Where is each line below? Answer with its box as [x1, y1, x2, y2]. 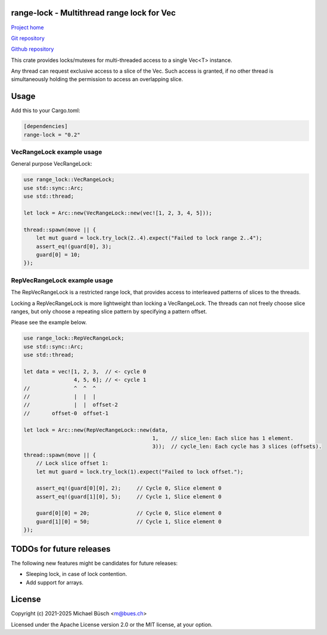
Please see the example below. [11, 319, 87, 326]
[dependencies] [23, 123, 68, 130]
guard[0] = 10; [36, 251, 80, 258]
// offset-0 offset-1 [23, 410, 109, 416]
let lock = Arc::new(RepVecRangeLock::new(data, [23, 427, 169, 433]
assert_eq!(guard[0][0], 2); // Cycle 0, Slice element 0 [36, 485, 222, 491]
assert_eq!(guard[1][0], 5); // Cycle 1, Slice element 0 [36, 493, 222, 500]
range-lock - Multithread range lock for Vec [11, 8, 176, 18]
